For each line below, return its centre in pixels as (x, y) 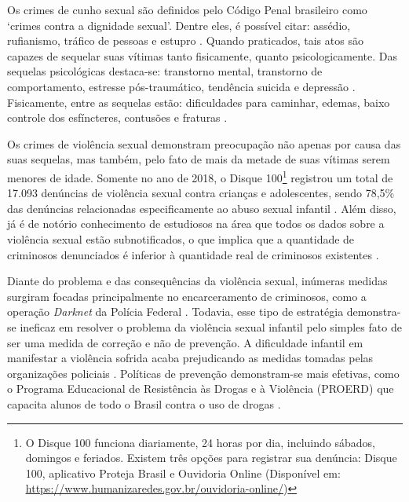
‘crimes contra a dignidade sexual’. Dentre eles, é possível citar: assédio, (179, 25)
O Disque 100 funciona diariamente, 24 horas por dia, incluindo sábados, (200, 442)
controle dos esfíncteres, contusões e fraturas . (117, 117)
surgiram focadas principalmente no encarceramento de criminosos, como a (187, 296)
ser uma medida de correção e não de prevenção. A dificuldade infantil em (185, 342)
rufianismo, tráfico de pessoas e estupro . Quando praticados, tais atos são (185, 40)
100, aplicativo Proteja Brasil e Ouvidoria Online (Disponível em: (183, 473)
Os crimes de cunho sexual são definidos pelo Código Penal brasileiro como (187, 9)
